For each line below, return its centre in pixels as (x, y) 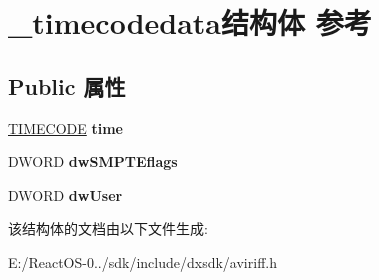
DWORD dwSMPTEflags (93, 161)
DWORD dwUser (65, 194)
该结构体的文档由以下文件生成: (108, 228)
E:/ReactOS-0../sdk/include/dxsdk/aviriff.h (142, 261)
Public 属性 (67, 85)
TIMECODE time (65, 127)
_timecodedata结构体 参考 (190, 22)
